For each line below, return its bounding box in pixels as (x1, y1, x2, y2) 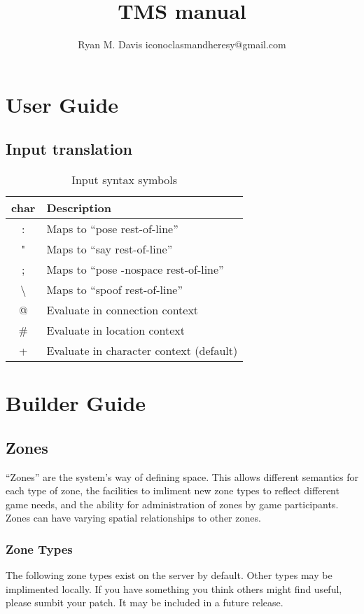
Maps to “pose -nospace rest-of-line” (46, 261, 224, 278)
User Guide (6, 90, 119, 118)
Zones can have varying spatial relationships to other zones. (6, 510, 261, 525)
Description (46, 200, 111, 216)
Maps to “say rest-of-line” (46, 241, 173, 258)
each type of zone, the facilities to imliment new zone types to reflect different (6, 483, 339, 498)
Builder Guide (6, 389, 146, 417)
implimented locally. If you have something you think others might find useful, (6, 581, 342, 596)
